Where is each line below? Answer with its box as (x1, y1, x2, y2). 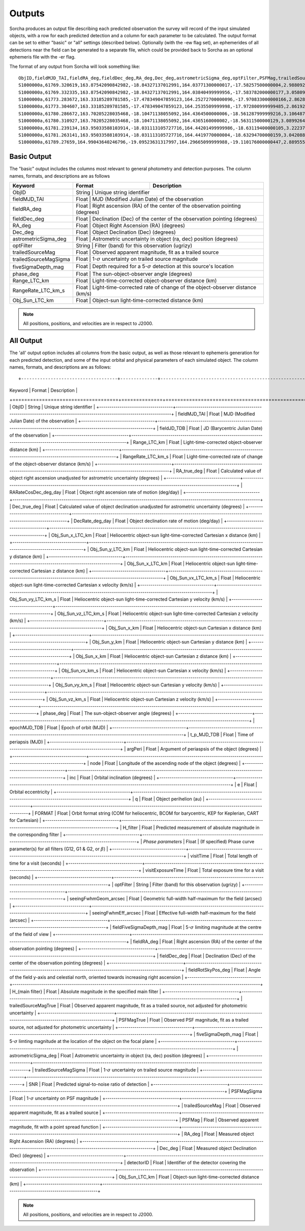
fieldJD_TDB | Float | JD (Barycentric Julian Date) (159, 425, 263, 431)
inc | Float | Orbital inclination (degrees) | (69, 774, 156, 781)
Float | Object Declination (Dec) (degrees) (76, 229, 176, 236)
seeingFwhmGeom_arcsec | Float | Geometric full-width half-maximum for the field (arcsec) (69, 896, 262, 902)
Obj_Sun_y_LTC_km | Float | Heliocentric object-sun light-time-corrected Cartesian (89, 546, 263, 552)
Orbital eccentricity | (9, 789, 53, 795)
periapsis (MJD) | (9, 739, 46, 745)
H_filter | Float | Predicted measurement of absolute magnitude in (123, 824, 260, 831)
